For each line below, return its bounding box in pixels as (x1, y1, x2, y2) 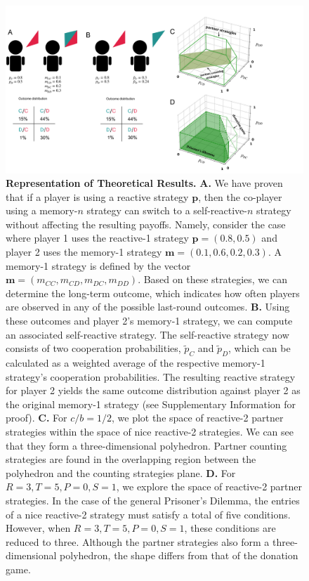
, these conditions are (184, 521, 276, 535)
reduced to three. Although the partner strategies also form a (6, 534, 270, 549)
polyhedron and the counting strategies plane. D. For (6, 465, 236, 480)
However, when (6, 521, 71, 535)
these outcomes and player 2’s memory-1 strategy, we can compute (6, 313, 293, 328)
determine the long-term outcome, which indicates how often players (6, 285, 300, 300)
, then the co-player (198, 189, 282, 204)
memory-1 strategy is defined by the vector (6, 258, 191, 273)
